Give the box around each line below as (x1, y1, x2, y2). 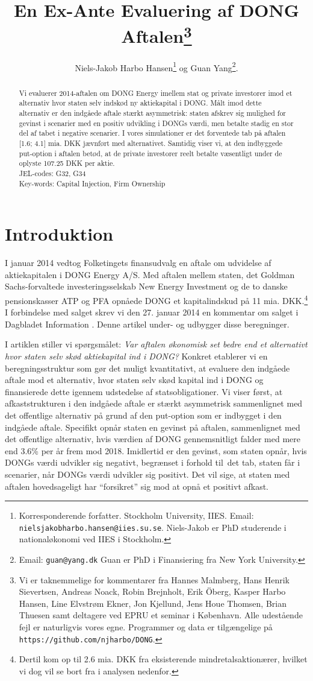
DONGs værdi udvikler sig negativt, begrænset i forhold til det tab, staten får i (5, 456, 300, 469)
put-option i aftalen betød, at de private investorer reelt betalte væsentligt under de (19, 148, 282, 158)
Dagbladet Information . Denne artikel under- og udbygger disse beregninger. (5, 317, 290, 330)
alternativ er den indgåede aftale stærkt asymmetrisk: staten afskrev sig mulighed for (19, 108, 286, 118)
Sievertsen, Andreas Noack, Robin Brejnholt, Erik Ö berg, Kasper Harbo (19, 585, 286, 598)
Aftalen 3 (121, 21, 192, 48)
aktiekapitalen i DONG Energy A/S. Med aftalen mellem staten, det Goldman (5, 268, 295, 280)
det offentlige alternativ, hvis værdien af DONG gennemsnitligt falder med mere (5, 432, 300, 445)
